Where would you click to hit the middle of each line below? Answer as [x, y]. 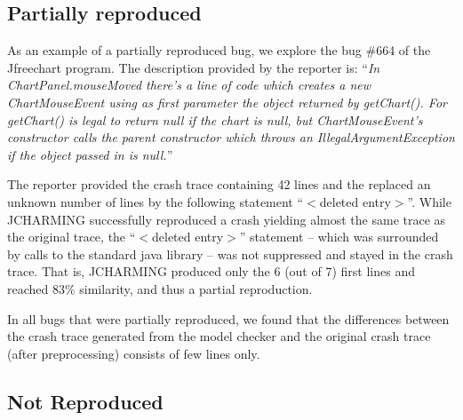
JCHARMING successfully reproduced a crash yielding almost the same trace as [227, 219]
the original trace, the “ [72, 237]
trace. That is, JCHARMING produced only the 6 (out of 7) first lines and [211, 271]
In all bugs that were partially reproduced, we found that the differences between [228, 318]
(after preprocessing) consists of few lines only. [134, 353]
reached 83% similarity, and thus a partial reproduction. [160, 288]
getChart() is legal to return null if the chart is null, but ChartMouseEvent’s [215, 119]
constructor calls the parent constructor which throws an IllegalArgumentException [231, 137]
